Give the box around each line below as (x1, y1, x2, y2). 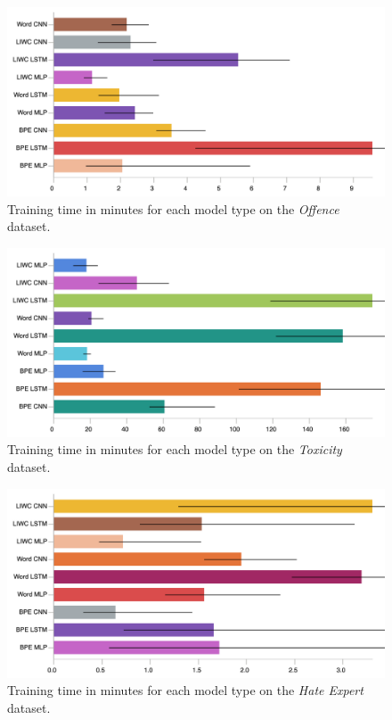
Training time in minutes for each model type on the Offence (7, 199, 339, 218)
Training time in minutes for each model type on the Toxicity (7, 440, 342, 459)
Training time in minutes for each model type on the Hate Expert (7, 681, 363, 699)
